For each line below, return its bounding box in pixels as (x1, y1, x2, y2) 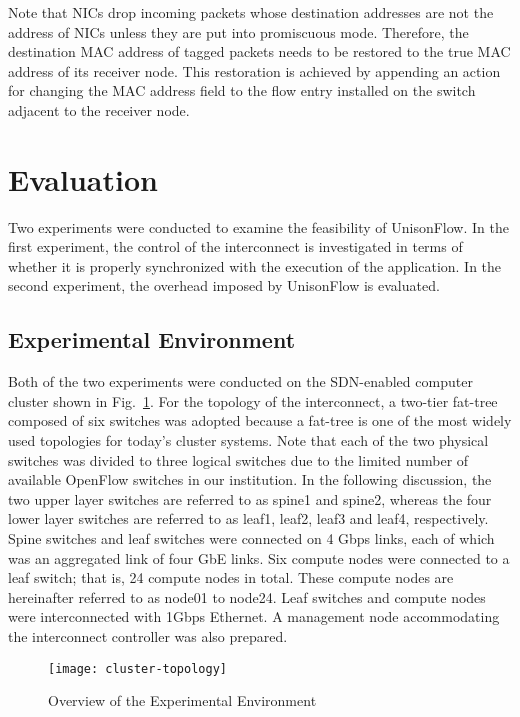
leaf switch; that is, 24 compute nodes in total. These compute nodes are (8, 567, 454, 588)
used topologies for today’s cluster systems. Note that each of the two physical (8, 430, 489, 451)
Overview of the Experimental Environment (48, 690, 317, 711)
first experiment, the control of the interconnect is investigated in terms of (8, 236, 463, 257)
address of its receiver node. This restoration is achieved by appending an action (8, 60, 501, 81)
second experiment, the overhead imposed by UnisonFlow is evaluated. (8, 275, 440, 296)
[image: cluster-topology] (48, 661, 227, 676)
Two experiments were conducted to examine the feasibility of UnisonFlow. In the (8, 216, 509, 237)
